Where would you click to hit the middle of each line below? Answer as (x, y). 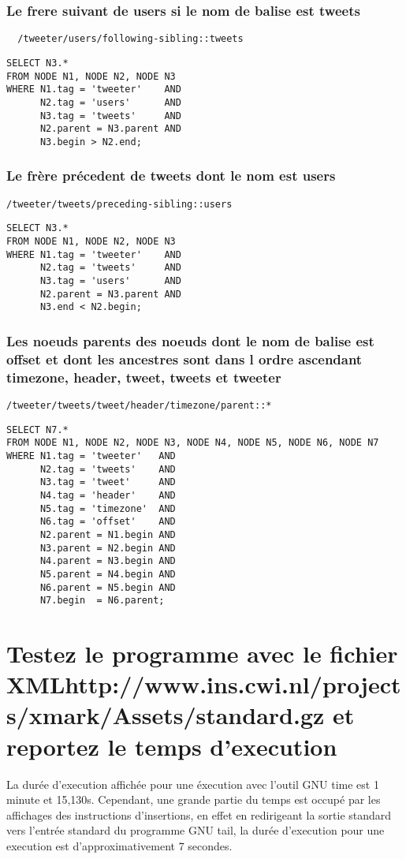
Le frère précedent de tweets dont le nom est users (171, 176)
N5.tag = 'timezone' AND (108, 508)
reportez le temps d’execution (172, 746)
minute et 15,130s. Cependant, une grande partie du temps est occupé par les (194, 799)
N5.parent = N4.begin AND (108, 574)
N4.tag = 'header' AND (108, 495)
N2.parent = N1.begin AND (108, 534)
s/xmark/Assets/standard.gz (166, 715)
